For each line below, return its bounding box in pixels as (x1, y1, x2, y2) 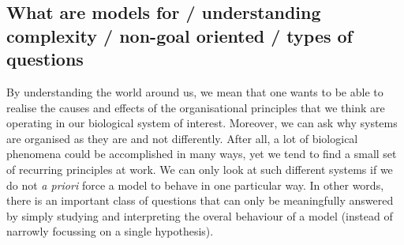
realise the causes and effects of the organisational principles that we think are (6, 99, 385, 115)
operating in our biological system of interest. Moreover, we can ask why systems (6, 115, 398, 131)
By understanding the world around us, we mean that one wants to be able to (6, 83, 383, 100)
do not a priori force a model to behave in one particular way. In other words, (6, 176, 384, 193)
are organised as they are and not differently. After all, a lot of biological (6, 130, 358, 146)
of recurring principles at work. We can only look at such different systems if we (6, 160, 393, 177)
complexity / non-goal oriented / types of (6, 23, 353, 47)
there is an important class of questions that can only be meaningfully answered (6, 192, 394, 209)
